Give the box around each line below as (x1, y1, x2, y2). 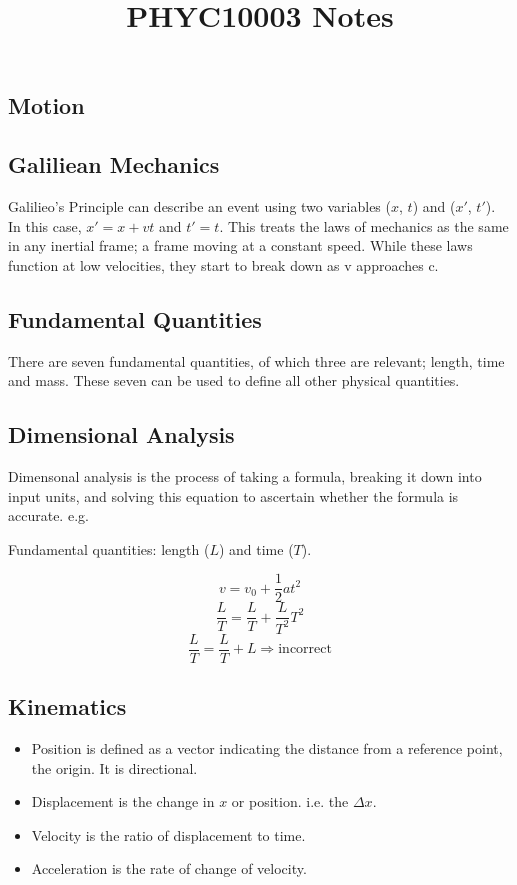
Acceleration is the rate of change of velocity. (31, 858, 307, 879)
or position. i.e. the (231, 791, 349, 812)
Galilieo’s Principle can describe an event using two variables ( (8, 195, 391, 216)
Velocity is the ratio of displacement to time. (31, 824, 306, 845)
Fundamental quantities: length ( (8, 538, 210, 559)
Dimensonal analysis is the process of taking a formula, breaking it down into (8, 465, 482, 486)
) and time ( (218, 538, 294, 559)
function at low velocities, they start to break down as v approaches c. (8, 254, 439, 275)
